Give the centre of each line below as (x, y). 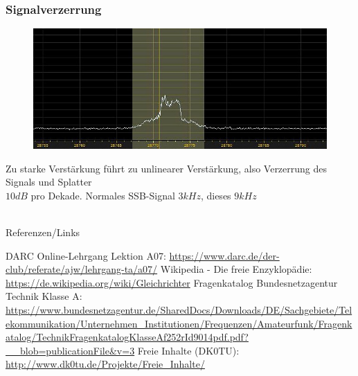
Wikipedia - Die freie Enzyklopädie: (236, 269)
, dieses (216, 195)
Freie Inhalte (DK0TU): (188, 350)
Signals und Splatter (49, 182)
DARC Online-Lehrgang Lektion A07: (86, 255)
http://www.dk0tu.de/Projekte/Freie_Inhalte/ (105, 364)
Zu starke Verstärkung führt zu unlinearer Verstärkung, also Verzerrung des (167, 168)
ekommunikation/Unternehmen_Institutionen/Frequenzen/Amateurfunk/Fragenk (179, 323)
